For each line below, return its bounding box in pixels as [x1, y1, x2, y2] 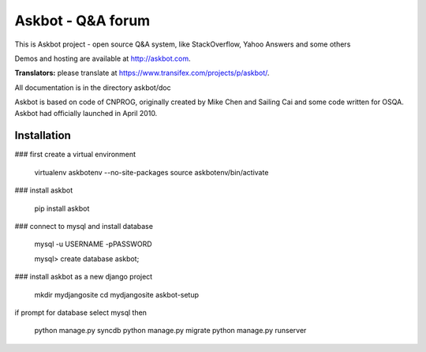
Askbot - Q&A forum [14, 12, 151, 29]
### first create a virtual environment [14, 150, 136, 159]
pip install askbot [34, 204, 90, 213]
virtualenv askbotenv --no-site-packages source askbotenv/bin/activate [34, 167, 269, 177]
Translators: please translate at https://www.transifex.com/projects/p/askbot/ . [14, 68, 270, 78]
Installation [14, 129, 71, 142]
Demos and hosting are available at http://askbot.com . [14, 54, 191, 63]
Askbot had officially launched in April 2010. [14, 108, 158, 118]
